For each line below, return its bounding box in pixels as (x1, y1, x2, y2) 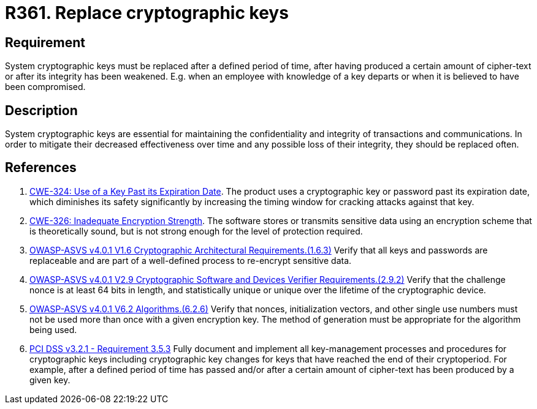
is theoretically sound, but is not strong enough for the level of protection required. (29, 225, 363, 236)
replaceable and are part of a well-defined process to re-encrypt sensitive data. (29, 255, 352, 266)
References (5, 160, 77, 176)
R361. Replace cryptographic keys (5, 2, 289, 23)
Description (5, 102, 78, 118)
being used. (29, 324, 77, 335)
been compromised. (5, 81, 86, 92)
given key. (29, 374, 70, 385)
